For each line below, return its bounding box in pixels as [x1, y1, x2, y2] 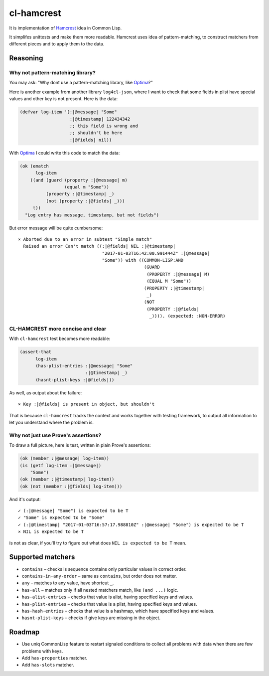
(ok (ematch [19, 163, 49, 169]
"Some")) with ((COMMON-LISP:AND [102, 257, 184, 263]
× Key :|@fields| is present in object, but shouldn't [18, 401, 155, 407]
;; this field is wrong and [69, 123, 138, 129]
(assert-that [19, 349, 52, 355]
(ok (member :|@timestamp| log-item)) [19, 477, 115, 482]
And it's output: [9, 496, 41, 502]
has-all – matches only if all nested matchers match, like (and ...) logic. [21, 587, 179, 593]
